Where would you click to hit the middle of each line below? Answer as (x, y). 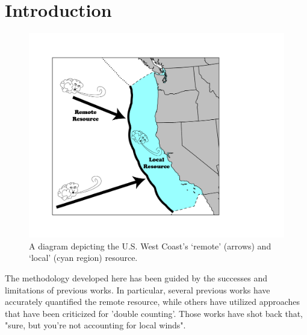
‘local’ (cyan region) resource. (83, 258)
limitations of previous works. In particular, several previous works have (138, 290)
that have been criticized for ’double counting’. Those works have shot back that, (154, 313)
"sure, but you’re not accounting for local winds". (95, 325)
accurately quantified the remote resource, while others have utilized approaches (153, 302)
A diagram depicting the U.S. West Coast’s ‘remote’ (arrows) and (150, 246)
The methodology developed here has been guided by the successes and (136, 278)
